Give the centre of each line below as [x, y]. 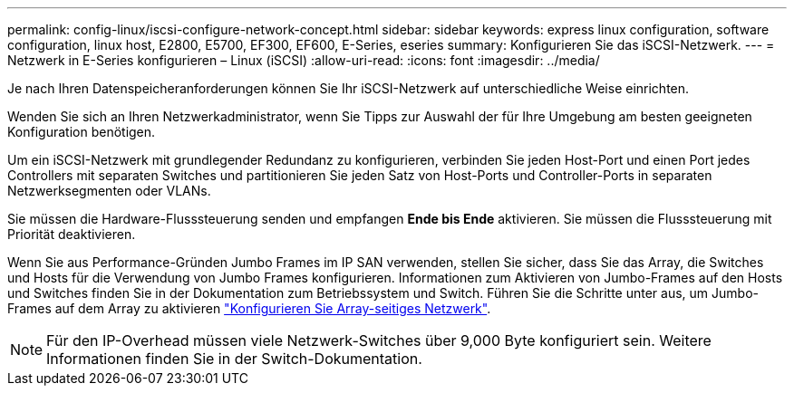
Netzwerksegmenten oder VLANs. [109, 191]
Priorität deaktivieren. [72, 234]
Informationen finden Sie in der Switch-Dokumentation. [234, 359]
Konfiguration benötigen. [82, 132]
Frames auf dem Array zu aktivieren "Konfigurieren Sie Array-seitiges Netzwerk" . [249, 308]
